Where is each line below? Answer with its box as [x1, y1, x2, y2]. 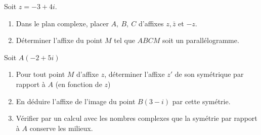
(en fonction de [55, 78, 102, 89]
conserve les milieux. [29, 122, 93, 133]
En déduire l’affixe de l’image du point [16, 96, 136, 106]
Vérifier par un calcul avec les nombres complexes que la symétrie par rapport [16, 113, 257, 123]
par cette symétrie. [172, 96, 231, 106]
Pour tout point [16, 69, 65, 79]
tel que [114, 35, 135, 46]
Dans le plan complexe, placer [16, 18, 109, 28]
